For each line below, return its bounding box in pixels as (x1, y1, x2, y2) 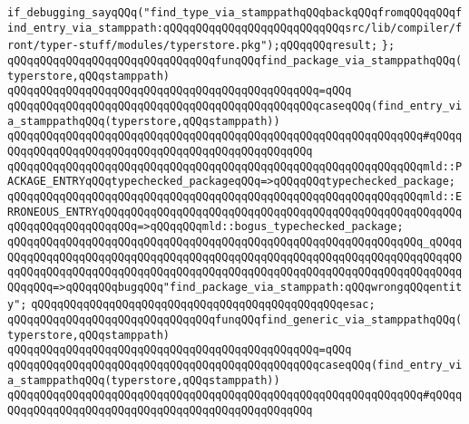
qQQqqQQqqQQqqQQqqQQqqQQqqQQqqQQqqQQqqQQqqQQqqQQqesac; (31, 298, 376, 312)
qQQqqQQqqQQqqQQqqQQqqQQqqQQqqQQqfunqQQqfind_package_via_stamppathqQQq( (7, 53, 463, 67)
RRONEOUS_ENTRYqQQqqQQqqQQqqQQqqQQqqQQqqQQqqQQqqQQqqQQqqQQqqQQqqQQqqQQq (7, 205, 463, 218)
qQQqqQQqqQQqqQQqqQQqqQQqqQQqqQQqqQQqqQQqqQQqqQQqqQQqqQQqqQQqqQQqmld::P (7, 159, 463, 173)
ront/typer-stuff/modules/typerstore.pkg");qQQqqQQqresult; (7, 39, 378, 53)
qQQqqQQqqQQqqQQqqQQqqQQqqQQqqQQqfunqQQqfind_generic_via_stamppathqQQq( (7, 313, 463, 327)
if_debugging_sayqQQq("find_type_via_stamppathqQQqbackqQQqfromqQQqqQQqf (7, 6, 463, 19)
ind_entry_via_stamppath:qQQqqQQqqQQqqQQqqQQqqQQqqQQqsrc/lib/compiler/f (7, 21, 463, 34)
